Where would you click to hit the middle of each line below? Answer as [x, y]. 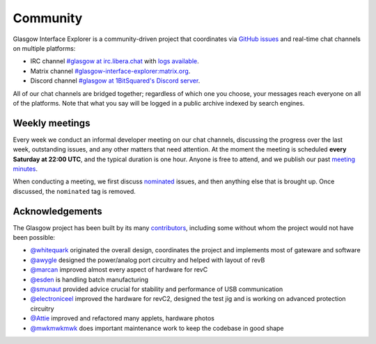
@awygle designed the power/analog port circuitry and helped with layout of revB [148, 260]
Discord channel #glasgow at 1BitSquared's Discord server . [115, 81]
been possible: [34, 238]
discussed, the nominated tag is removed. [74, 191]
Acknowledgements [57, 211]
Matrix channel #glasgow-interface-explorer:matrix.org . [110, 71]
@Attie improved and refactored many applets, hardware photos [123, 318]
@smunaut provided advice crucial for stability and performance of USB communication [157, 289]
